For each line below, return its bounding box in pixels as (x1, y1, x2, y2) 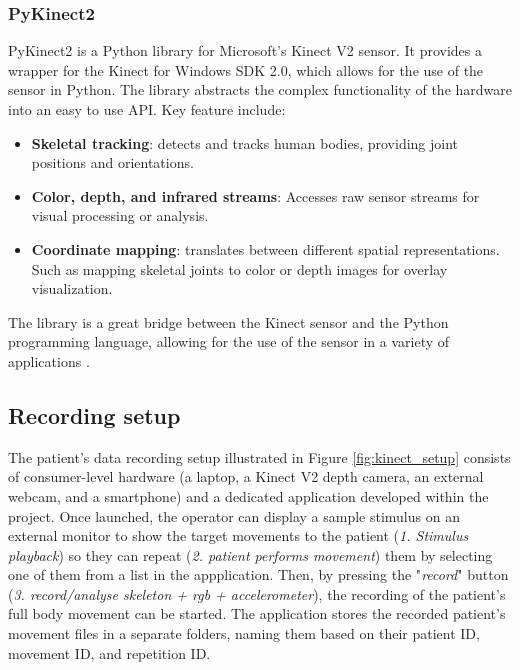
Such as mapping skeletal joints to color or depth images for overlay (31, 258, 448, 279)
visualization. (31, 278, 113, 299)
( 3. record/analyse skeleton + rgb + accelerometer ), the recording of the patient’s (8, 583, 506, 604)
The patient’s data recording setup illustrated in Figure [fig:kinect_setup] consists (8, 446, 511, 467)
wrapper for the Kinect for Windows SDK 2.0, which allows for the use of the (8, 59, 484, 80)
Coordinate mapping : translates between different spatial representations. (31, 238, 500, 259)
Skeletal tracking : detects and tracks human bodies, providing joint (31, 132, 459, 153)
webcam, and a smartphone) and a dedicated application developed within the (8, 485, 489, 506)
